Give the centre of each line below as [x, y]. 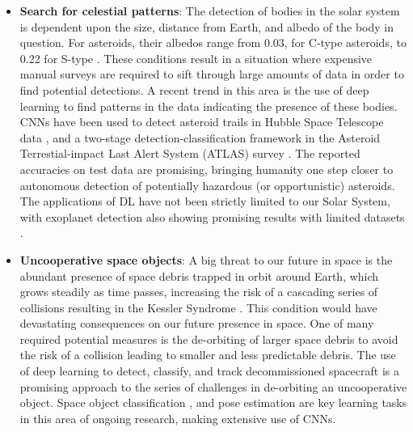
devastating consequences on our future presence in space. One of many [197, 323]
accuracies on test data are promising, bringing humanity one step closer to [206, 169]
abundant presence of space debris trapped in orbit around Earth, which [199, 275]
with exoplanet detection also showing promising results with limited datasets [212, 216]
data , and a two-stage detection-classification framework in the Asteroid [200, 137]
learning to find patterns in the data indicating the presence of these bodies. [209, 106]
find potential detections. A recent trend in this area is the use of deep [194, 89]
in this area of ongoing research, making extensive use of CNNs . [178, 418]
